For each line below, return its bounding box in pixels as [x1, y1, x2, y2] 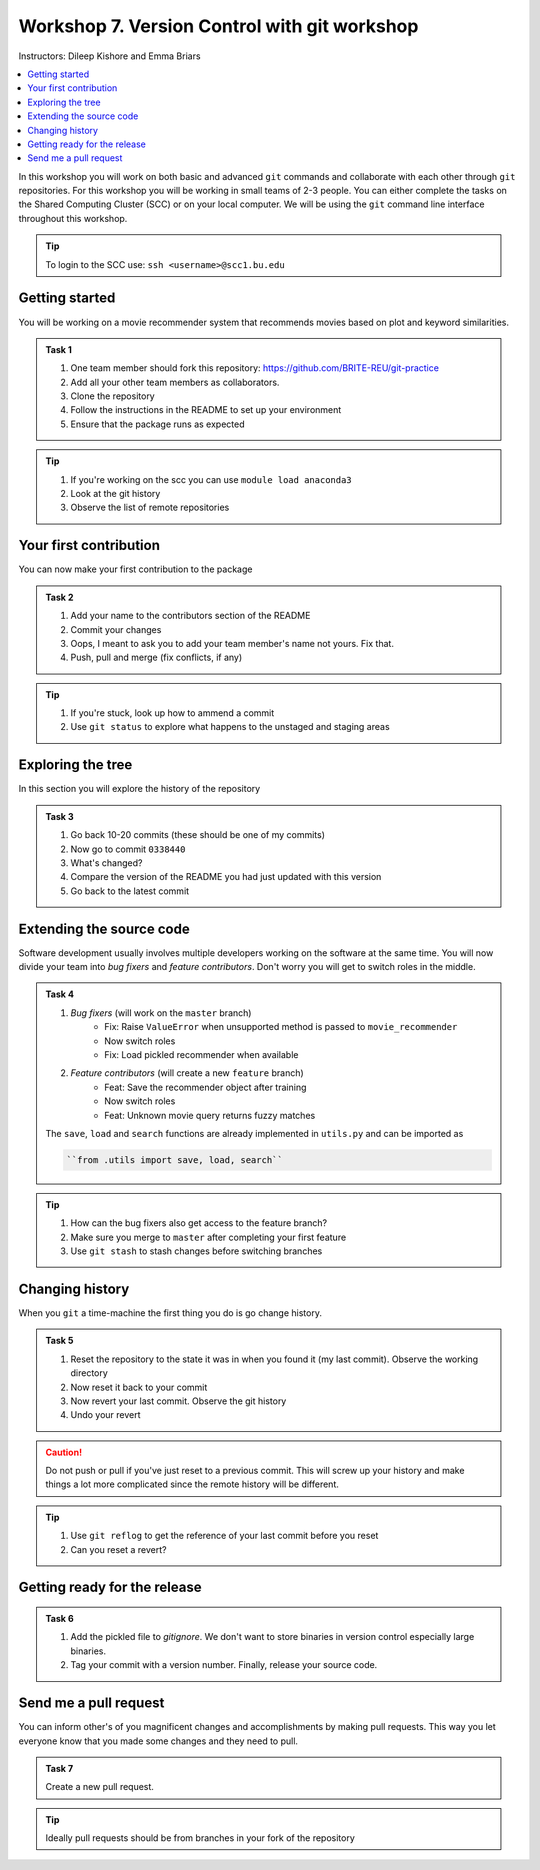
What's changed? [70, 856, 143, 869]
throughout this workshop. [18, 212, 128, 224]
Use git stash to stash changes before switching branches [70, 1245, 323, 1257]
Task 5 [45, 1335, 74, 1347]
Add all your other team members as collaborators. [70, 376, 280, 388]
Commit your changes [70, 623, 162, 635]
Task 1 [45, 343, 72, 355]
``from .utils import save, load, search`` [66, 1154, 284, 1165]
